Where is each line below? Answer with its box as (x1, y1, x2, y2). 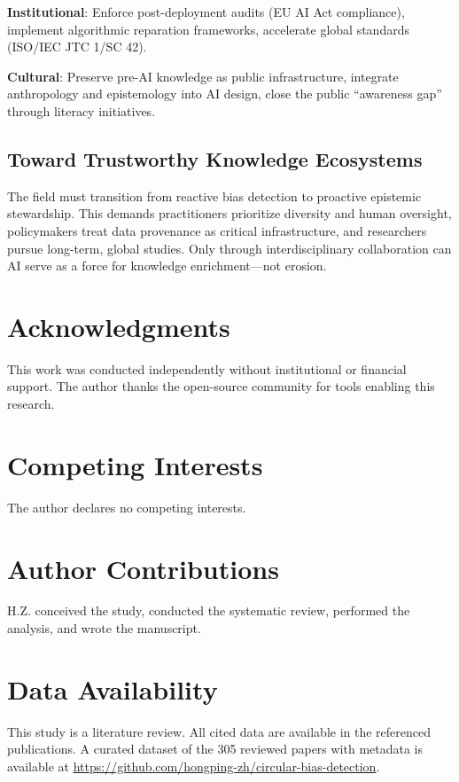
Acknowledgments (7, 308, 230, 344)
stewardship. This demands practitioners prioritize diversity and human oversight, (7, 204, 452, 223)
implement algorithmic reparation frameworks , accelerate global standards (7, 20, 409, 38)
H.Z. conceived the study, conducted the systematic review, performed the (7, 601, 410, 620)
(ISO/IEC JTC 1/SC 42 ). (7, 37, 147, 56)
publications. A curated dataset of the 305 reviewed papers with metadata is (7, 739, 424, 758)
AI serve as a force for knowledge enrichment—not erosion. (7, 256, 327, 275)
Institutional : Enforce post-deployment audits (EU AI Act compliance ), (7, 3, 405, 20)
